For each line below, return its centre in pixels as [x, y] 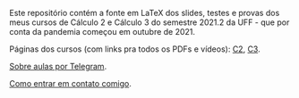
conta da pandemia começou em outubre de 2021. [102, 32]
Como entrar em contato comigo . [70, 83]
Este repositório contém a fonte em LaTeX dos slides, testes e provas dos [145, 13]
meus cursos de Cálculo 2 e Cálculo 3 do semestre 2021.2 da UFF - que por [149, 22]
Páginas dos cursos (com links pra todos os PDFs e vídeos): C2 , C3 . [135, 49]
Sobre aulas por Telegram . [58, 66]
